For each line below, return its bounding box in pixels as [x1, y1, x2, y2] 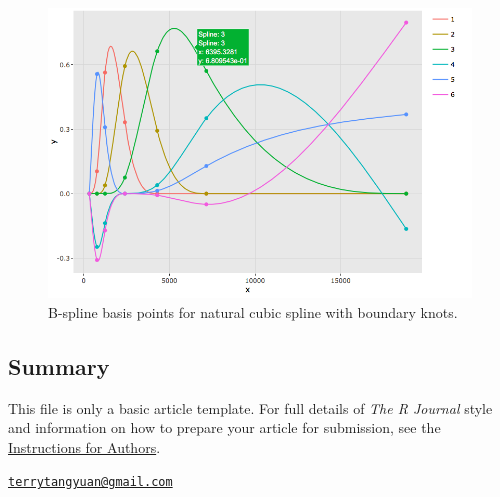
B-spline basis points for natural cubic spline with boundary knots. [48, 301, 458, 322]
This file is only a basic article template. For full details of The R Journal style [8, 397, 493, 418]
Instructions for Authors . [8, 436, 161, 457]
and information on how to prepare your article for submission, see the [8, 417, 441, 438]
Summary [8, 350, 110, 381]
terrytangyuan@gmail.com [8, 475, 173, 490]
